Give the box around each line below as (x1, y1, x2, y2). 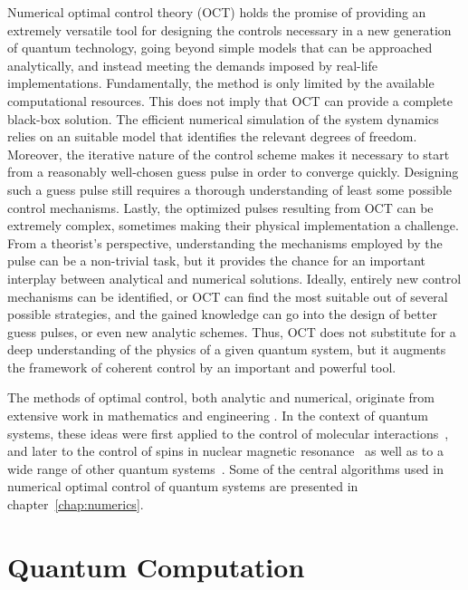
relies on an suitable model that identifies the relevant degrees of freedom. (7, 127, 417, 146)
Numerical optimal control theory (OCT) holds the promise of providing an (7, 3, 426, 21)
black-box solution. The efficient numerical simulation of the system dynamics (7, 109, 439, 128)
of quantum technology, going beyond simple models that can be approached (7, 38, 433, 57)
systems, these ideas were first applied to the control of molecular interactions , (7, 423, 449, 442)
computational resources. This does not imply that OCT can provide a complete (7, 91, 453, 110)
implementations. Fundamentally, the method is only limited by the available (7, 73, 435, 92)
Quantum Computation (7, 547, 305, 585)
